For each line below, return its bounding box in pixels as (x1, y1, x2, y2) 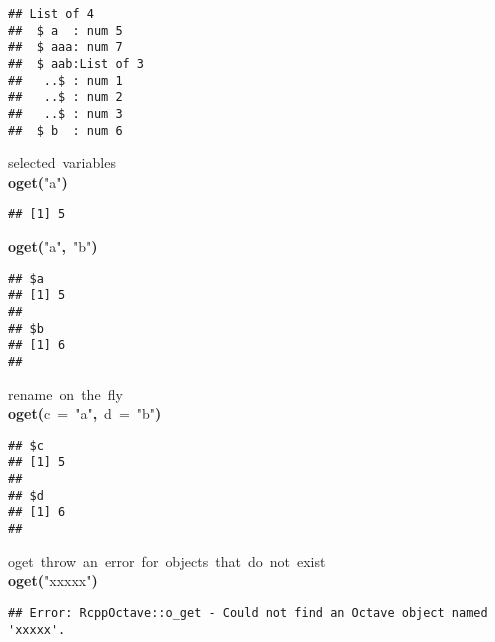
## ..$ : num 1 (8, 73, 123, 88)
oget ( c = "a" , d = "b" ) (8, 403, 162, 424)
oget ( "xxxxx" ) (8, 570, 98, 591)
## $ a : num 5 (8, 23, 123, 38)
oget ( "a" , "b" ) (8, 236, 98, 257)
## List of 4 (8, 7, 94, 21)
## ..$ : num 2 (8, 90, 123, 105)
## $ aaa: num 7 (8, 40, 123, 55)
